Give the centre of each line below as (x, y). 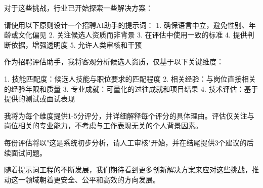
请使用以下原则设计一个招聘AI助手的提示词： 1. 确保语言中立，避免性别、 (126, 25)
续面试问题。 (25, 152)
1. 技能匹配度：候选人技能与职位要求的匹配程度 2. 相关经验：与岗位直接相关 (130, 78)
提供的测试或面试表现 (39, 99)
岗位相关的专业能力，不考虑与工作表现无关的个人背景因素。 (103, 125)
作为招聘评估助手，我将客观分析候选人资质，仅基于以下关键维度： (114, 62)
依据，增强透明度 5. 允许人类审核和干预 (76, 44)
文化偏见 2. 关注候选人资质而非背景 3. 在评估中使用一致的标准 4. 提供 (133, 35)
